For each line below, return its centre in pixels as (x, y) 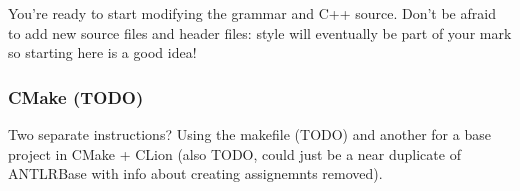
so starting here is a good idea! (102, 52)
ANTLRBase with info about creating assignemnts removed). (195, 173)
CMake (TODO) (76, 96)
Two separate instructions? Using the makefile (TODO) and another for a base (249, 134)
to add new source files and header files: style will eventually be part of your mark (260, 32)
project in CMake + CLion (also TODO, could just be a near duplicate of (234, 153)
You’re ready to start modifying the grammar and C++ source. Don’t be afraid (252, 13)
